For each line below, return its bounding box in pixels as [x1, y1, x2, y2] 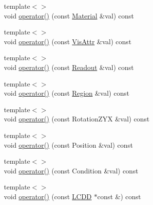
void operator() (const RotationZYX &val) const [4, 114, 150, 124]
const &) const [97, 191, 141, 201]
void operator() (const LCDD [4, 191, 92, 201]
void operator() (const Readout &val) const [4, 62, 134, 72]
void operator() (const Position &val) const [4, 139, 133, 150]
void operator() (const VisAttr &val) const [4, 36, 132, 46]
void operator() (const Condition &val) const [4, 165, 138, 175]
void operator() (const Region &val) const [4, 88, 130, 98]
